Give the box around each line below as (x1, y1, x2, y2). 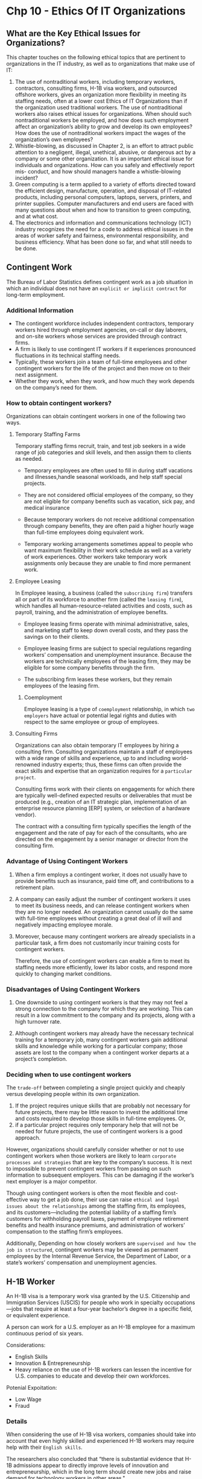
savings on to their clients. (24, 633, 90, 641)
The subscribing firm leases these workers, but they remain (24, 676, 172, 683)
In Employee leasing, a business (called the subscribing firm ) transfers (14, 589, 193, 597)
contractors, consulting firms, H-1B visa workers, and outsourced (14, 84, 177, 92)
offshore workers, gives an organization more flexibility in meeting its (14, 91, 187, 98)
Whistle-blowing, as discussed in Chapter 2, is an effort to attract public (14, 142, 194, 149)
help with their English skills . (6, 1443, 83, 1451)
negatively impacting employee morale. (14, 921, 113, 928)
